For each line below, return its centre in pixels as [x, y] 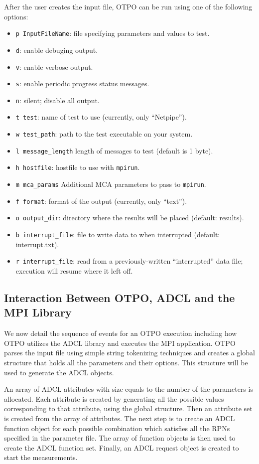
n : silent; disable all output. [58, 100]
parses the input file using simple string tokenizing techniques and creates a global [129, 353]
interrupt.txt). [37, 244]
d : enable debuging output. [57, 50]
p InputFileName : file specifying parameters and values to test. [113, 33]
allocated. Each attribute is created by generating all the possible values [114, 398]
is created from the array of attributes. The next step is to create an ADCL [120, 418]
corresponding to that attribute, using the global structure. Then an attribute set [128, 408]
